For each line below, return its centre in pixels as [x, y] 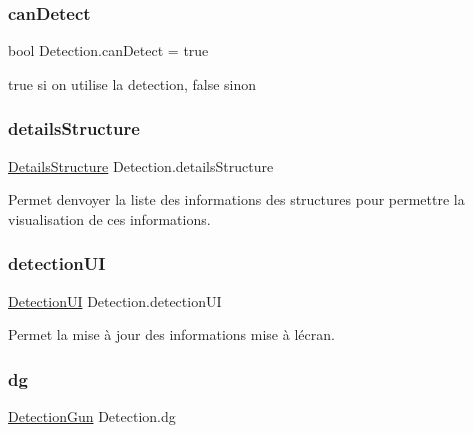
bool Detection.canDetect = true [108, 50]
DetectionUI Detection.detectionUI [115, 300]
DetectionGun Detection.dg [92, 416]
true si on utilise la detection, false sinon [132, 83]
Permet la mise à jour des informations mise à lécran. [171, 334]
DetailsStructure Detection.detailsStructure [141, 165]
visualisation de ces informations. [109, 218]
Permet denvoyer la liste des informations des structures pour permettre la [236, 199]
